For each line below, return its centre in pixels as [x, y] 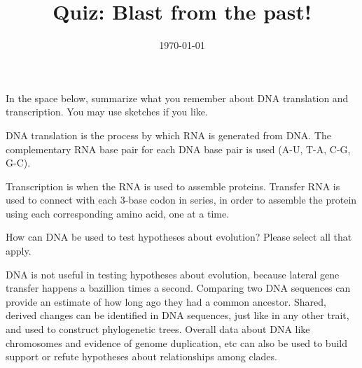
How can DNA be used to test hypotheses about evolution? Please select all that [179, 237]
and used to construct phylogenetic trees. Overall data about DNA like [158, 329]
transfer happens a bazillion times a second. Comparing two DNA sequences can [178, 288]
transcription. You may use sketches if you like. [107, 112]
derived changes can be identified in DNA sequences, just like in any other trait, [177, 315]
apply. [19, 251]
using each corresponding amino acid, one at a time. [118, 213]
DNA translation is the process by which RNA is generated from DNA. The [169, 135]
